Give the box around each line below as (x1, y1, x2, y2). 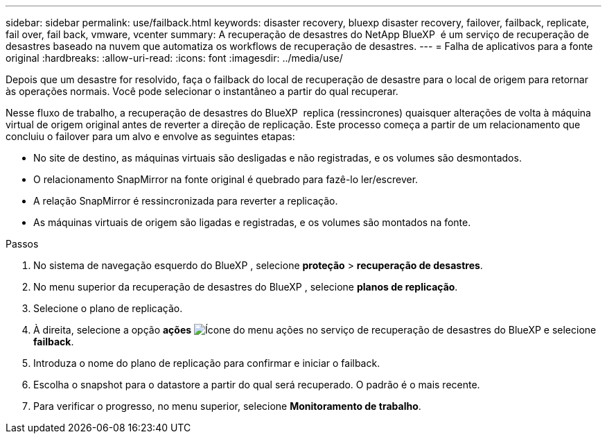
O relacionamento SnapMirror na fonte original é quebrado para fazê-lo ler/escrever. (33, 173, 419, 185)
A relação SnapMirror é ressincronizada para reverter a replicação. (33, 195, 338, 207)
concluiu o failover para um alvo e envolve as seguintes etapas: (6, 130, 295, 142)
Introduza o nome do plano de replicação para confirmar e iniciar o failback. (33, 357, 380, 369)
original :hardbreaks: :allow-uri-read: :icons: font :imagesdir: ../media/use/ (6, 52, 343, 64)
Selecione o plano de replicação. (33, 302, 183, 314)
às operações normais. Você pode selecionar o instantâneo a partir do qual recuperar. (6, 85, 398, 97)
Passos (6, 238, 39, 250)
